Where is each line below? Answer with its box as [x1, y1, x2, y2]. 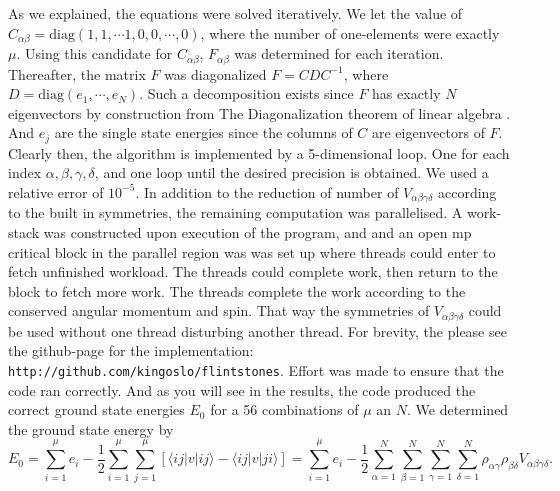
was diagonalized [164, 63, 267, 84]
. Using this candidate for [16, 43, 173, 64]
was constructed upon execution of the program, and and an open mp [43, 221, 472, 242]
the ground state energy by [8, 418, 174, 439]
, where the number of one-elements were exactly [200, 22, 500, 43]
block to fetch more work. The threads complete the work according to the [8, 280, 466, 301]
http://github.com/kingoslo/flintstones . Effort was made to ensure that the [8, 359, 504, 380]
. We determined [406, 399, 509, 420]
